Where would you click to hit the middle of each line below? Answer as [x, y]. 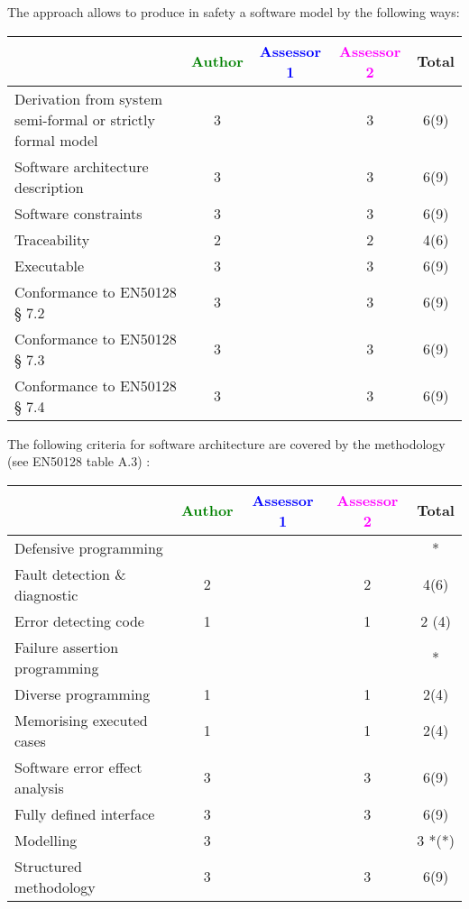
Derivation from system [89, 98]
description [49, 187]
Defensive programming [89, 547]
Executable [50, 265]
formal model [56, 140]
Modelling [46, 840]
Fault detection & [70, 574]
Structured [48, 866]
